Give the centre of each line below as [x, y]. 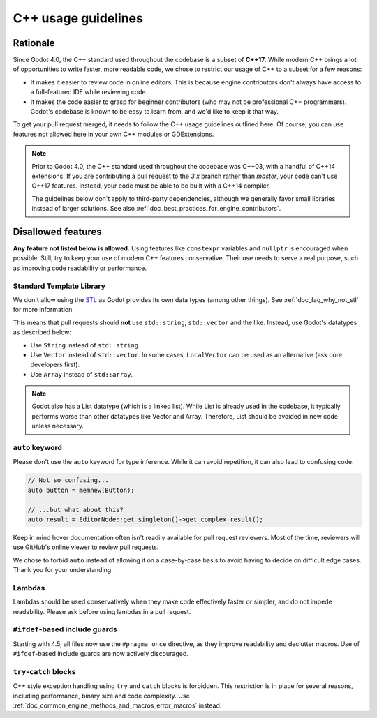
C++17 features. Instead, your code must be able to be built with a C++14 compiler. [151, 186]
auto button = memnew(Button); [81, 490]
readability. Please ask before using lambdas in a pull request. [102, 611]
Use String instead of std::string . [85, 345]
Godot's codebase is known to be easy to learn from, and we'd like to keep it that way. [155, 112]
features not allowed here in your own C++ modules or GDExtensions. [113, 134]
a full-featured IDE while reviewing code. [89, 92]
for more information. [44, 310]
